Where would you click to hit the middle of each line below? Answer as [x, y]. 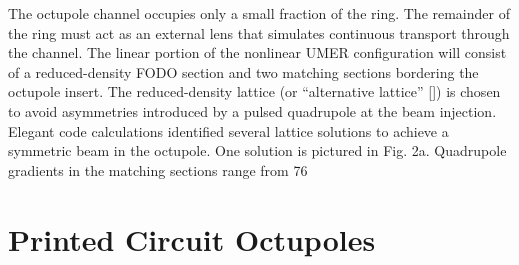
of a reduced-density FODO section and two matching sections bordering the [243, 71]
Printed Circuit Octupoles [192, 238]
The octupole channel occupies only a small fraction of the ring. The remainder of [259, 13]
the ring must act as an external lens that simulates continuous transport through [259, 32]
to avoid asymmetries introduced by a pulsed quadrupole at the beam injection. [252, 110]
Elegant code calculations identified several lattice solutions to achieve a [228, 130]
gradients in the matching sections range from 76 [158, 169]
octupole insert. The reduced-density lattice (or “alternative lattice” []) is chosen [254, 91]
